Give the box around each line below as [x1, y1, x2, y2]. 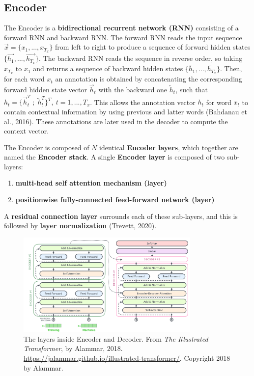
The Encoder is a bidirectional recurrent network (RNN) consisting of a [4, 23, 239, 33]
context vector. [4, 126, 49, 136]
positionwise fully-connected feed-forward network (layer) [15, 194, 215, 205]
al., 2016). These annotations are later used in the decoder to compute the [4, 116, 228, 126]
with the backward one [98, 84, 168, 94]
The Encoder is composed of [4, 142, 89, 152]
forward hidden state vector [4, 84, 87, 94]
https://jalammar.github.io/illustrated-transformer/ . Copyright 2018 [24, 353, 230, 363]
